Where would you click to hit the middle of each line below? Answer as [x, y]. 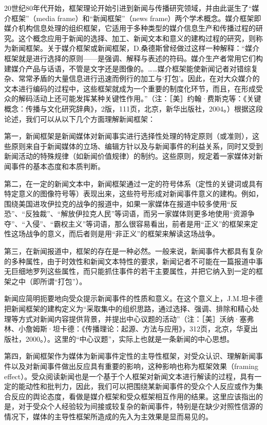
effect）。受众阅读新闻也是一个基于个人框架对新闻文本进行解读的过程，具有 [129, 376]
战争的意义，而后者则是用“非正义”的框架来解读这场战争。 [122, 234]
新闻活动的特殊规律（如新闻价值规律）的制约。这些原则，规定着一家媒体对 [130, 156]
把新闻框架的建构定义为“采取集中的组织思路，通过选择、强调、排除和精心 [128, 309]
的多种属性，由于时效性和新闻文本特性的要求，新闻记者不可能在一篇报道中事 [133, 261]
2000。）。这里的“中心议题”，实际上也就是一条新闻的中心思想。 [130, 338]
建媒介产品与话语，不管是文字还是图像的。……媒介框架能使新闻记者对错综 [128, 68]
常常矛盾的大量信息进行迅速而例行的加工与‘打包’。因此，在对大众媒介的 [139, 78]
